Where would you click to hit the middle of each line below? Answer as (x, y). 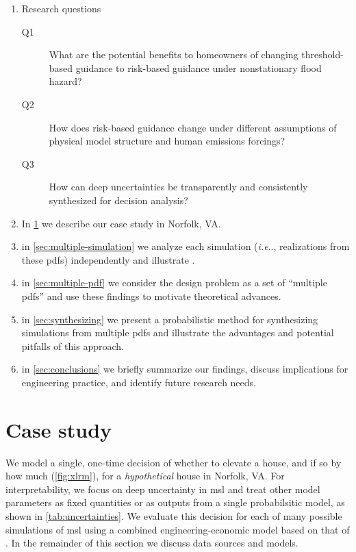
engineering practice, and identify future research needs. (139, 382)
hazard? (65, 81)
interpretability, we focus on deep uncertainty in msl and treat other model (163, 489)
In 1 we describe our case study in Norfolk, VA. (121, 223)
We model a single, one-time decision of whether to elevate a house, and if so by (174, 462)
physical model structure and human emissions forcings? (167, 141)
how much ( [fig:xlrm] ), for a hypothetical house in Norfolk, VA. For (145, 476)
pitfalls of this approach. (73, 346)
